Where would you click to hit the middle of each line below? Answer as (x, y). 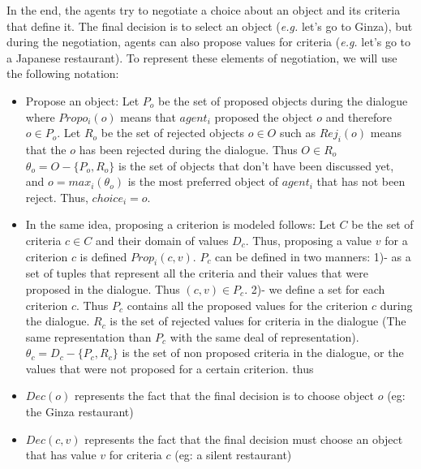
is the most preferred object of (203, 181)
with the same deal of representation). (264, 336)
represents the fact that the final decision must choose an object (244, 439)
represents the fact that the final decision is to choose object (224, 396)
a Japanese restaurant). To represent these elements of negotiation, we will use (202, 57)
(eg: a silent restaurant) (233, 455)
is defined (103, 256)
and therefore (359, 116)
